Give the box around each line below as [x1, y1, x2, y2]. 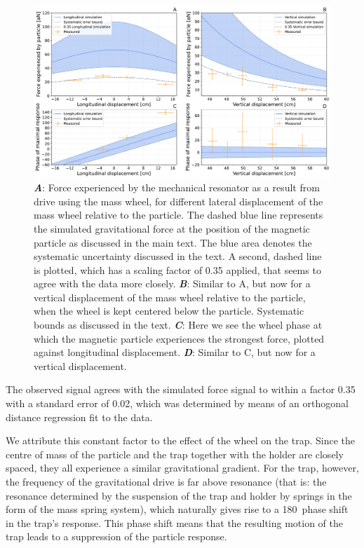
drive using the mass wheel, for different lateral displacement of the [34, 193, 323, 208]
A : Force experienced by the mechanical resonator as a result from [34, 180, 320, 195]
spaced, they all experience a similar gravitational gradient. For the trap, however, [6, 460, 359, 475]
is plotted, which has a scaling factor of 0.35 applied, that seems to [34, 262, 321, 277]
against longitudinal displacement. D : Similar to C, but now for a [34, 345, 316, 359]
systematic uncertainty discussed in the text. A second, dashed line [34, 249, 322, 263]
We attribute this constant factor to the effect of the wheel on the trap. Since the [6, 433, 356, 448]
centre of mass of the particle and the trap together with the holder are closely [6, 446, 344, 461]
